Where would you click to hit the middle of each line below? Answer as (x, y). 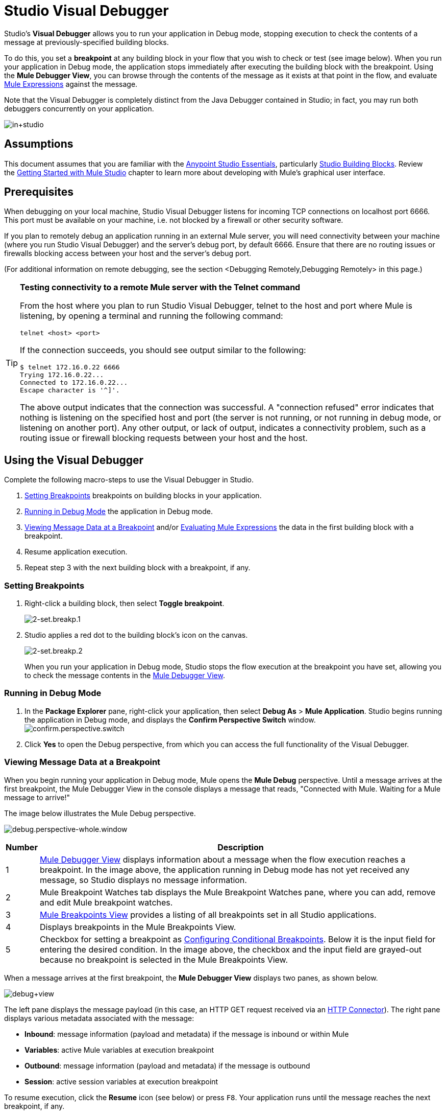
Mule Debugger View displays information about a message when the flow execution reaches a (222, 859)
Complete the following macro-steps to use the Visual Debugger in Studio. (129, 480)
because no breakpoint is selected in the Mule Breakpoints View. (164, 959)
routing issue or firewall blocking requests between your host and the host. (164, 438)
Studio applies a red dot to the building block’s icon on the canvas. (136, 635)
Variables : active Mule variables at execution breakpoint (119, 1050)
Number (22, 847)
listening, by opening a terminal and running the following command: (152, 316)
